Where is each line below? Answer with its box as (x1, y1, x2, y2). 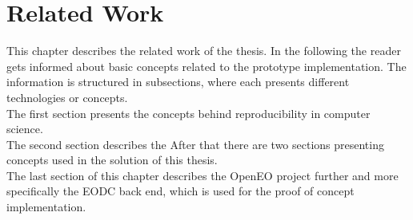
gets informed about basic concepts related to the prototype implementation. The (6, 57, 407, 74)
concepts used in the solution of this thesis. (6, 151, 218, 168)
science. (6, 120, 43, 137)
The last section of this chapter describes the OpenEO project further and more (6, 167, 399, 183)
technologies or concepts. (6, 88, 128, 105)
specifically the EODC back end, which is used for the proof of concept (6, 183, 355, 199)
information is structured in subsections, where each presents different (6, 73, 350, 90)
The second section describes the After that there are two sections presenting (6, 136, 384, 152)
